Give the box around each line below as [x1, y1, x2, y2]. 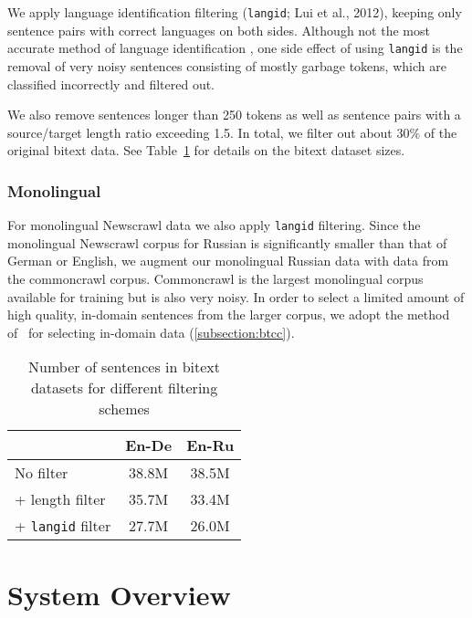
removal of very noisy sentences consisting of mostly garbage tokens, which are [7, 56, 446, 75]
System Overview [7, 575, 231, 613]
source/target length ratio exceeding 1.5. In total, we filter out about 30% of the [7, 122, 457, 141]
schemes [99, 398, 150, 420]
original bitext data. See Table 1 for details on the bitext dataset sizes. [7, 141, 405, 160]
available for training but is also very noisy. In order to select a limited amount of [7, 287, 465, 306]
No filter [15, 462, 68, 484]
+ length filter [15, 488, 106, 510]
